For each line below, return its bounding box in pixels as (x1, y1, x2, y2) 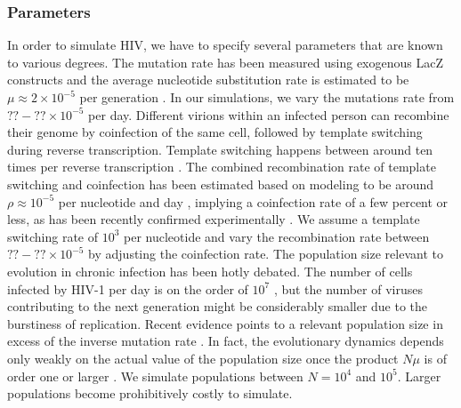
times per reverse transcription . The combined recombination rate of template (7, 157, 436, 176)
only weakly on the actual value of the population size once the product (7, 348, 399, 367)
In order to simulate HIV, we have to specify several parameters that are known (7, 36, 443, 54)
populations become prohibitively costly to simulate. (7, 384, 293, 403)
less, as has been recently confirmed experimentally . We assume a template (7, 210, 420, 228)
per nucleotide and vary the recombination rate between (124, 227, 430, 245)
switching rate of (7, 227, 99, 245)
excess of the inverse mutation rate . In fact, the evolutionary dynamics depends (7, 332, 444, 350)
